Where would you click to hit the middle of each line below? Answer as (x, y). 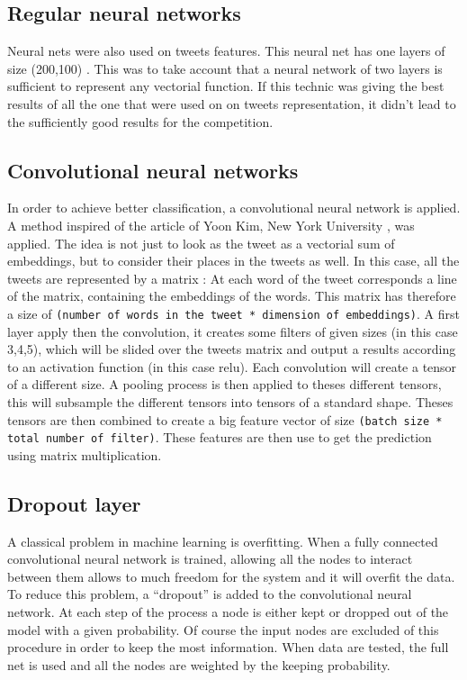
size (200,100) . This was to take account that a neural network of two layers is (225, 68)
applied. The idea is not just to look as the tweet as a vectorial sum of (201, 243)
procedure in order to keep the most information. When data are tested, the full (228, 647)
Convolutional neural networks (153, 170)
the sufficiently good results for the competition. (140, 121)
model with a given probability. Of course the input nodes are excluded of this (223, 629)
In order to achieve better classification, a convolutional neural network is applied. (234, 208)
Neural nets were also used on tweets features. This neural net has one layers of (226, 51)
